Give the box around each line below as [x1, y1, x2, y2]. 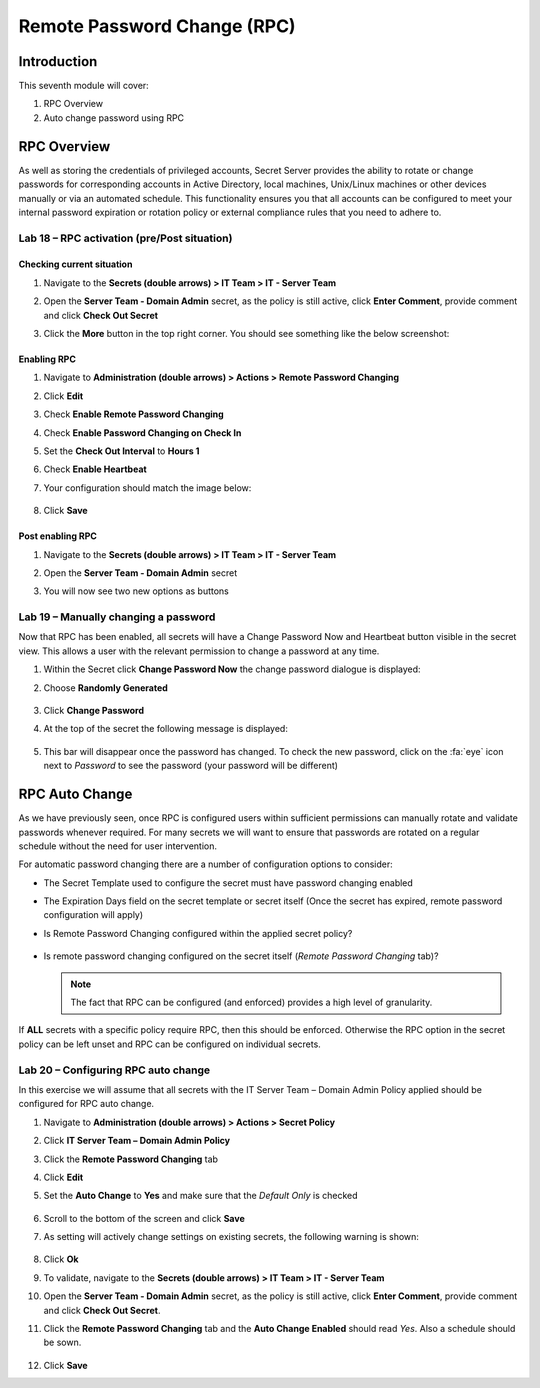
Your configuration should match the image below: [43, 481, 252, 494]
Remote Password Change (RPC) [18, 15, 296, 37]
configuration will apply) [43, 909, 144, 921]
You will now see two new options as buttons [43, 585, 230, 597]
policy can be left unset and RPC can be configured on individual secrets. [18, 1038, 322, 1050]
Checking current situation [18, 258, 133, 270]
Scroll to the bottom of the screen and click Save [43, 1212, 245, 1224]
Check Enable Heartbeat [43, 463, 147, 475]
